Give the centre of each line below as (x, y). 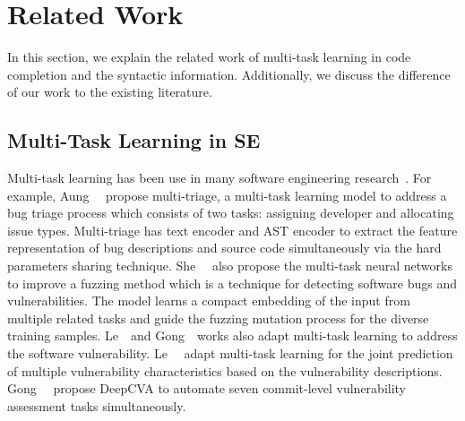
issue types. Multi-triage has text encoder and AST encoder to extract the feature (232, 230)
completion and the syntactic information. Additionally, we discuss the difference (229, 74)
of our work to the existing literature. (110, 92)
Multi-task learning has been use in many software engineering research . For (220, 178)
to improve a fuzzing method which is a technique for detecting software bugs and (232, 283)
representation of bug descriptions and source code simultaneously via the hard (224, 248)
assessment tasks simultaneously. (97, 405)
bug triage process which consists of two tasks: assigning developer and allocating (231, 213)
